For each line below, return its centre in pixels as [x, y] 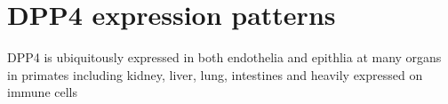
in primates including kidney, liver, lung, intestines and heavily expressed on [215, 74]
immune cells [43, 92]
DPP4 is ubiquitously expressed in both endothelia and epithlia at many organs [224, 57]
